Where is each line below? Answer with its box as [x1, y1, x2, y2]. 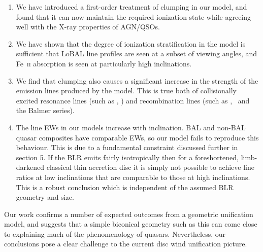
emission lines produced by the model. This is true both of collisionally [16, 85, 237, 96]
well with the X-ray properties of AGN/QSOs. [16, 21, 160, 32]
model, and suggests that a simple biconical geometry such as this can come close [4, 219, 257, 229]
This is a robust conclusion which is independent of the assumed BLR [16, 182, 234, 192]
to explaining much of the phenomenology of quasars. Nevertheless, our [4, 228, 225, 239]
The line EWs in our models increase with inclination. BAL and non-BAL [16, 122, 246, 132]
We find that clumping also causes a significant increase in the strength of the [16, 75, 258, 86]
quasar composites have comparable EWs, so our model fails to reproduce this [16, 132, 259, 142]
